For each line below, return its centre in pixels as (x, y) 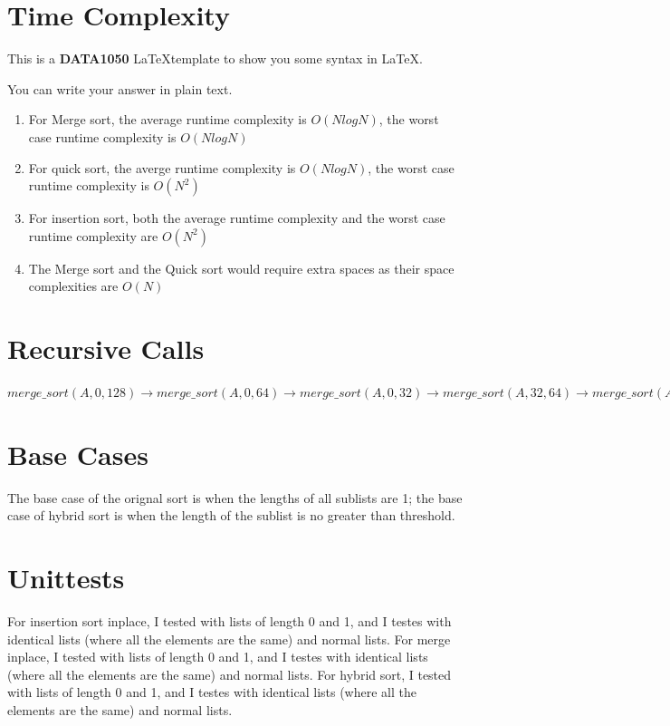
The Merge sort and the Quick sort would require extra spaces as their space (241, 268)
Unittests (66, 578)
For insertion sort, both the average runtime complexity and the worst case (237, 218)
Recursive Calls (106, 348)
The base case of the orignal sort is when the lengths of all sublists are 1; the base (235, 497)
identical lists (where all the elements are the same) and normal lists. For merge (229, 639)
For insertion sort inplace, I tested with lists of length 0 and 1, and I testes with (230, 621)
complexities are (73, 286)
